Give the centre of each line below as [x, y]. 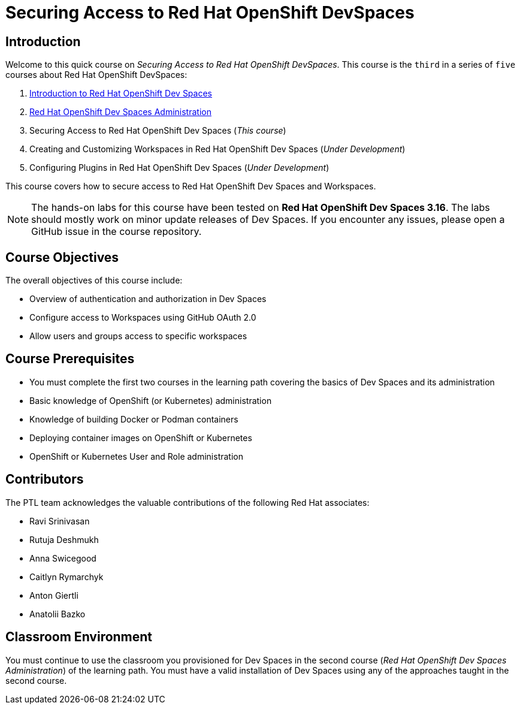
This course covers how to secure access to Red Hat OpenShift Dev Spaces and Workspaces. [191, 186]
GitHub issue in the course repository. [117, 232]
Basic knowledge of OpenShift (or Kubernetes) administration [151, 400]
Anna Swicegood [63, 558]
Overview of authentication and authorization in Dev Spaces [148, 299]
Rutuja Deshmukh [64, 539]
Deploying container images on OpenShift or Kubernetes [141, 438]
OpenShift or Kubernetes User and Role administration [136, 456]
